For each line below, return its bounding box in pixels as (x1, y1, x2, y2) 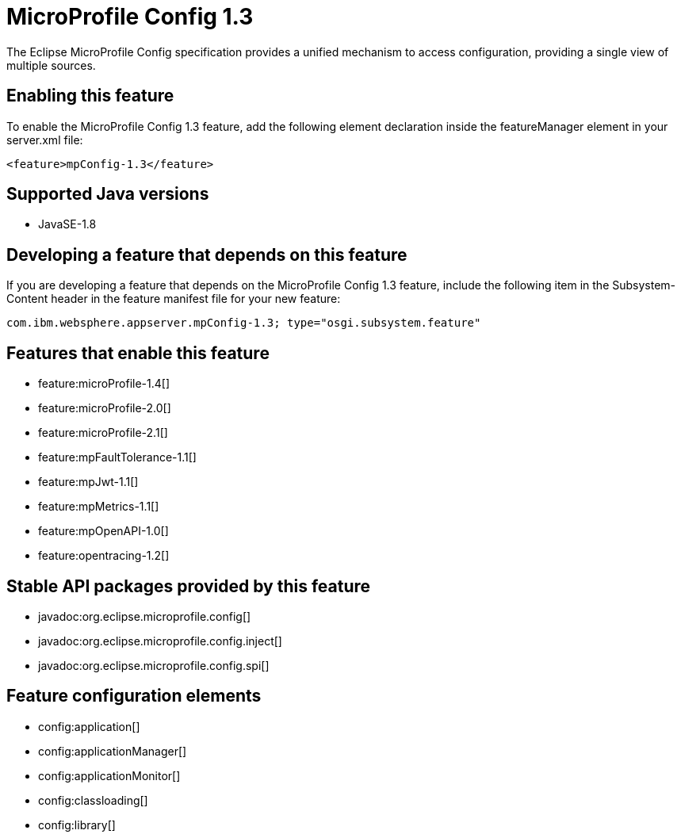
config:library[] (38, 817, 116, 832)
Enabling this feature (6, 86, 174, 106)
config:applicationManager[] (38, 744, 187, 758)
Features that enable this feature (6, 342, 270, 363)
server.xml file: (6, 132, 83, 147)
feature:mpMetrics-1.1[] (38, 499, 159, 514)
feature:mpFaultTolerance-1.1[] (38, 450, 197, 465)
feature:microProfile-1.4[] (38, 377, 170, 391)
